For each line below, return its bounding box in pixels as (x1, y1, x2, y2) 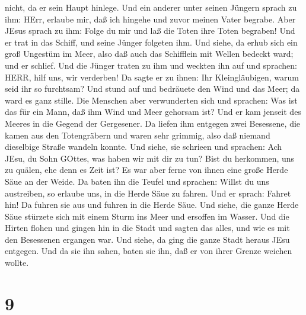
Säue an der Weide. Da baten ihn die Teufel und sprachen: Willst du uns (5, 175, 269, 187)
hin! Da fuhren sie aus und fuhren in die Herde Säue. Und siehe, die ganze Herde (5, 198, 299, 211)
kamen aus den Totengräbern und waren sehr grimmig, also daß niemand (5, 128, 270, 141)
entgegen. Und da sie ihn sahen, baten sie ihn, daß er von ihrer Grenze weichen (5, 245, 292, 257)
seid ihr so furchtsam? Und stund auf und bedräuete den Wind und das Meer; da (5, 82, 300, 95)
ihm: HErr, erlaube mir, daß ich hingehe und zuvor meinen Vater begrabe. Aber (5, 12, 296, 25)
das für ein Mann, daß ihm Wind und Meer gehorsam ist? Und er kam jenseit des (5, 105, 301, 118)
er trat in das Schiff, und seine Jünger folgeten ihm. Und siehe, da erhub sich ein (5, 36, 298, 48)
